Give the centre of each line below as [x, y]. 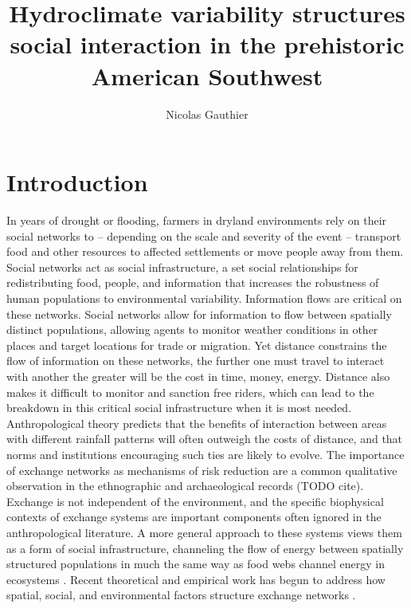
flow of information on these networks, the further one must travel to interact [196, 361]
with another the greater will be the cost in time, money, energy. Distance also [198, 376]
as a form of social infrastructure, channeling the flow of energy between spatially [205, 548]
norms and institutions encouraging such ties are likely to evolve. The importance [205, 454]
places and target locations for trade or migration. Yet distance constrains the [197, 345]
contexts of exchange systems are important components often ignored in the [194, 517]
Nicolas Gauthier [207, 114]
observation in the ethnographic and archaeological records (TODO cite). [185, 486]
